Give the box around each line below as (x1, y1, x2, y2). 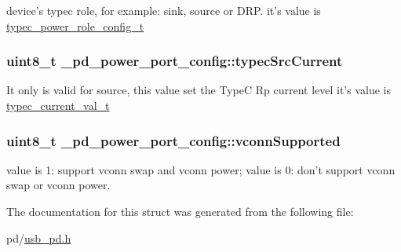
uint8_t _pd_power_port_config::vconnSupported (6, 130, 341, 150)
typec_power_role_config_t (6, 17, 144, 34)
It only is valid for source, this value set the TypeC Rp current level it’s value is (6, 82, 391, 98)
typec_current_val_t (6, 97, 110, 113)
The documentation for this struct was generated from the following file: (6, 203, 354, 219)
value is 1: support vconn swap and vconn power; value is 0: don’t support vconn (6, 161, 396, 177)
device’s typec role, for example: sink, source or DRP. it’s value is (6, 2, 321, 18)
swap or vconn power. (6, 177, 111, 193)
